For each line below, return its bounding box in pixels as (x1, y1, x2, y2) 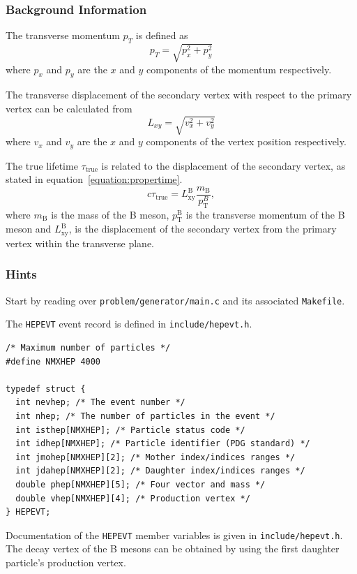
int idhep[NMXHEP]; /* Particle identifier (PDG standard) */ (15, 439, 310, 449)
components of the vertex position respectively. (146, 134, 347, 149)
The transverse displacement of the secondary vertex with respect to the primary (6, 87, 352, 102)
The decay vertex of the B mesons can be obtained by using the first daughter (6, 541, 340, 556)
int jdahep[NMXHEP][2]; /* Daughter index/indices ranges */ (15, 466, 305, 476)
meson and (6, 221, 52, 236)
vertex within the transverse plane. (6, 235, 154, 250)
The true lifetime (6, 158, 78, 172)
